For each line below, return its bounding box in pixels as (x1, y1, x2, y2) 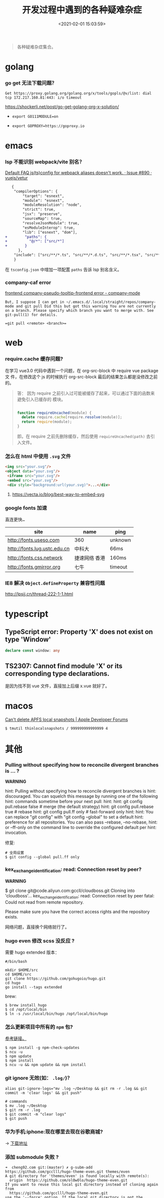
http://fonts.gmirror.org (7, 564, 61, 570)
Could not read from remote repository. (5, 899, 84, 905)
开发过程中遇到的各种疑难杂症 (21, 4, 142, 16)
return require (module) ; (21, 419, 72, 424)
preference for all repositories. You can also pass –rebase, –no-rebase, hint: (5, 819, 158, 825)
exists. (5, 914, 19, 919)
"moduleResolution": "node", (22, 202, 82, 208)
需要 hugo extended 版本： (5, 949, 60, 956)
